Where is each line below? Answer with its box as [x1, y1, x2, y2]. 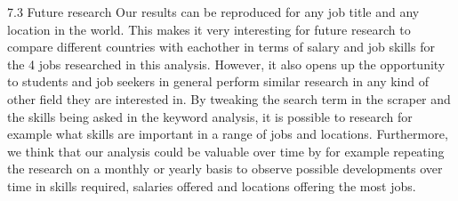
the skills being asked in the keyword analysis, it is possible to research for [7, 107, 413, 125]
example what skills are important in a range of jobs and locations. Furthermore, [7, 125, 448, 143]
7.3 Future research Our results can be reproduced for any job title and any [7, 3, 420, 20]
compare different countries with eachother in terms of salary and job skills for [7, 37, 435, 56]
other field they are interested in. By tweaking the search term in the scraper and [7, 89, 451, 108]
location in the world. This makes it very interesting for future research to [7, 20, 411, 38]
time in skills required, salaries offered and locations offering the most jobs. [7, 176, 416, 195]
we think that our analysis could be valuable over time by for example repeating [7, 141, 445, 160]
